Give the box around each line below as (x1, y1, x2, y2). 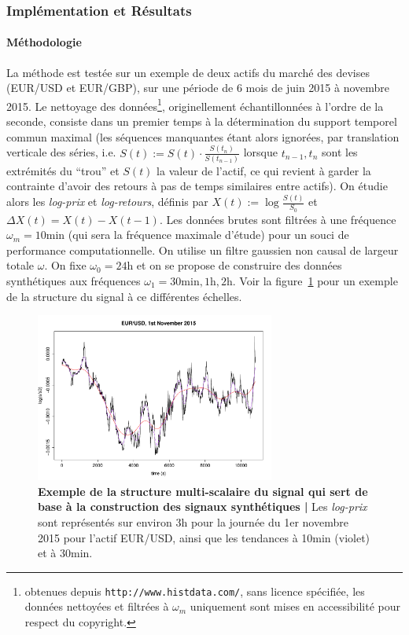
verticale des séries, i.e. (6, 144, 116, 160)
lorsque (243, 144, 278, 160)
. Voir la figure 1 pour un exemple (232, 273, 398, 288)
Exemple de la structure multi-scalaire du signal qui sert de (38, 483, 368, 499)
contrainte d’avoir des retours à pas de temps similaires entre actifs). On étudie (6, 178, 388, 194)
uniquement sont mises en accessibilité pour (190, 598, 401, 615)
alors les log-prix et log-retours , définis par (6, 193, 208, 210)
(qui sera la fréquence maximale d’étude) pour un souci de (68, 226, 349, 243)
